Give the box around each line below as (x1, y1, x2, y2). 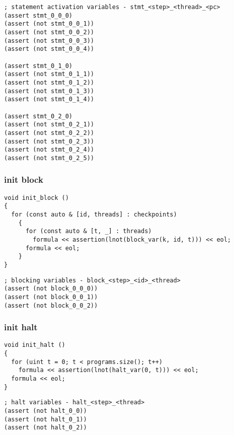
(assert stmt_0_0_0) (4, 12, 73, 19)
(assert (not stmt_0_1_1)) (4, 70, 94, 78)
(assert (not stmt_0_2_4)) (4, 146, 94, 154)
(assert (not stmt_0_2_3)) (4, 137, 94, 145)
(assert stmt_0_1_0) (4, 62, 73, 69)
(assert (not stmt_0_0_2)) (4, 28, 94, 36)
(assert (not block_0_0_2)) (4, 302, 98, 309)
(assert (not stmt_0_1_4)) (4, 96, 94, 103)
